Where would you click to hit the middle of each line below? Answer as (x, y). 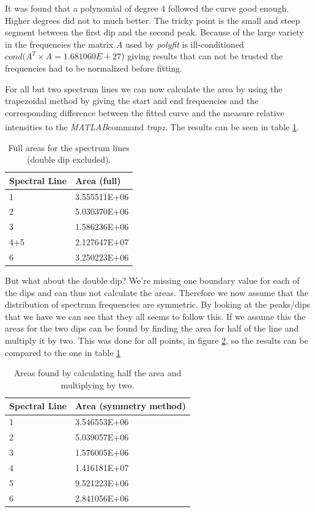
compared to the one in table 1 (63, 352)
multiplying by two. (98, 384)
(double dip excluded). (69, 159)
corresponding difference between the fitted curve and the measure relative (145, 112)
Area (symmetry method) (131, 406)
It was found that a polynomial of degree (82, 8)
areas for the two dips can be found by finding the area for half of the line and (152, 328)
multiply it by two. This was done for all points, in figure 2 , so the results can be (157, 340)
